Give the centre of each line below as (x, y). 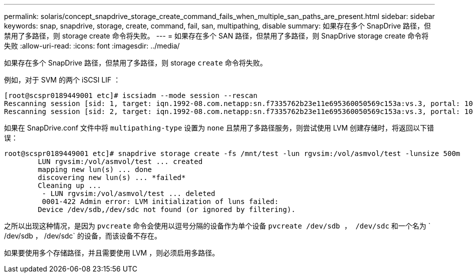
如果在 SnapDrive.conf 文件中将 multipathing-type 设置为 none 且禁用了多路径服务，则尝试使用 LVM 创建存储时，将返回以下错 (219, 128)
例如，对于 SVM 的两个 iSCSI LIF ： (62, 80)
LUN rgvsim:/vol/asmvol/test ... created (120, 161)
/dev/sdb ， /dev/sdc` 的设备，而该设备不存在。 (83, 236)
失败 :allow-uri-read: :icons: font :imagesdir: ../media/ (92, 46)
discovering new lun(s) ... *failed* (112, 177)
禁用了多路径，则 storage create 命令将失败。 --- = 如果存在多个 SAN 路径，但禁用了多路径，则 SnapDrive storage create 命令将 (216, 36)
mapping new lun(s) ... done (95, 169)
